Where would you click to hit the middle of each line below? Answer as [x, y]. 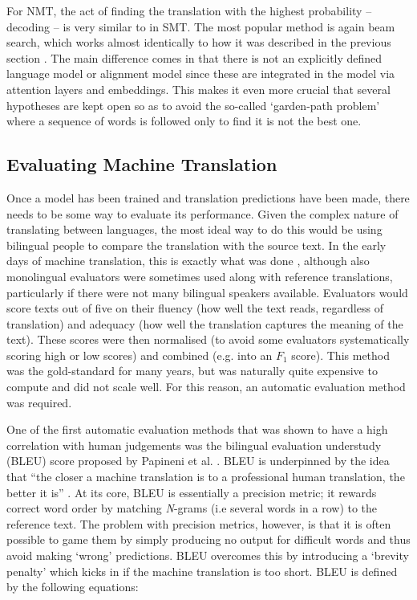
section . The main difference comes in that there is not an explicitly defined [194, 57]
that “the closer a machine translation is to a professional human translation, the [206, 477]
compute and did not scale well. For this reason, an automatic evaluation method [206, 387]
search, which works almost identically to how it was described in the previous [199, 42]
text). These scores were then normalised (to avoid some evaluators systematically [208, 339]
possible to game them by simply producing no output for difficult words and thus [208, 539]
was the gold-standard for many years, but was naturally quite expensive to [192, 371]
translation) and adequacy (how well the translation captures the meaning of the [205, 323]
